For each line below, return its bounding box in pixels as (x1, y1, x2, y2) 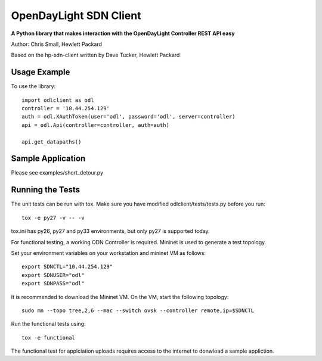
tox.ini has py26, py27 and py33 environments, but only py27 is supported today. (11, 228, 210, 235)
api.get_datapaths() (21, 138, 82, 145)
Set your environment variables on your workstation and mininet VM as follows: (11, 249, 206, 256)
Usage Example (11, 67, 70, 77)
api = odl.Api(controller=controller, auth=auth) (21, 122, 170, 128)
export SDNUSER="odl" (21, 272, 85, 278)
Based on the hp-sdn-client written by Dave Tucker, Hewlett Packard (11, 51, 180, 59)
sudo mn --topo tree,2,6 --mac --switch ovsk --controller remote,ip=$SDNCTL (21, 307, 255, 314)
